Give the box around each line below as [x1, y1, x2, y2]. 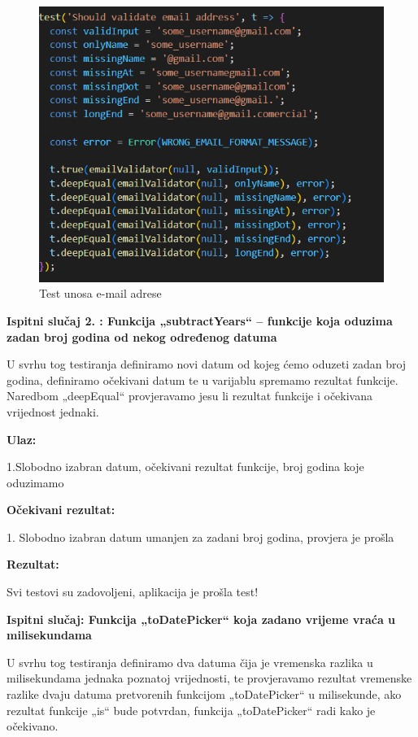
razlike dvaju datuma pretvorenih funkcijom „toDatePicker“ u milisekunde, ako [7, 686, 402, 703]
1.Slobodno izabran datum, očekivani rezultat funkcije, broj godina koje [7, 458, 364, 475]
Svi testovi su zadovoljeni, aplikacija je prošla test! [7, 583, 259, 600]
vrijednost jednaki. [7, 403, 99, 420]
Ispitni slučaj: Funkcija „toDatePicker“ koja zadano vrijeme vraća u [7, 610, 396, 627]
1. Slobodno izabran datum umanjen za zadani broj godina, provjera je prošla [7, 528, 394, 545]
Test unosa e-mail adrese [39, 285, 162, 302]
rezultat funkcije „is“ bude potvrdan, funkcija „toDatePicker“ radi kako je [7, 701, 376, 718]
